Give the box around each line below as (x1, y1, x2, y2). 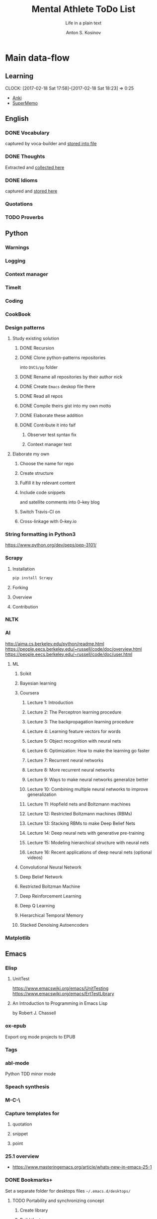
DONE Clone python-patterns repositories (19, 354, 106, 361)
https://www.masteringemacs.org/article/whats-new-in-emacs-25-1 (12, 1164, 152, 1170)
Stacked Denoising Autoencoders (19, 922, 89, 928)
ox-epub (5, 1023, 26, 1030)
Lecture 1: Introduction (27, 699, 74, 705)
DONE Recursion (19, 345, 55, 351)
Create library (19, 1207, 48, 1213)
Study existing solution (12, 336, 60, 342)
